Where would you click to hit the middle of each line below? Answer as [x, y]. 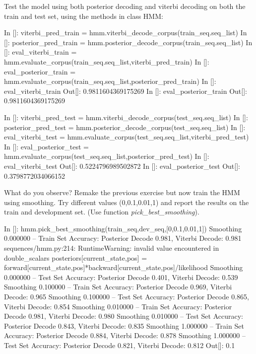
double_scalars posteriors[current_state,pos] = [76, 257]
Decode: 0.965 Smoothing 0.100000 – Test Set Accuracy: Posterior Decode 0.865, [127, 297]
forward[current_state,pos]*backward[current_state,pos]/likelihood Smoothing [124, 267]
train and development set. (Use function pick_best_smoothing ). [102, 212]
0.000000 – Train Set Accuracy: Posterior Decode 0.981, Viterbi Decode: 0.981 [123, 238]
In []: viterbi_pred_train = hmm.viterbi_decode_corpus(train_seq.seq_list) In [126, 33]
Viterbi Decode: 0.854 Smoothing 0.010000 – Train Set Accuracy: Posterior [118, 306]
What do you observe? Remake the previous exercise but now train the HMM [122, 192]
